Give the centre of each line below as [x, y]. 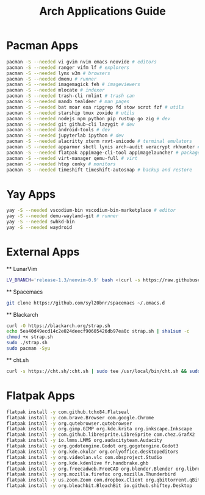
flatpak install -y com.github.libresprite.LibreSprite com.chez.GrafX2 [101, 435]
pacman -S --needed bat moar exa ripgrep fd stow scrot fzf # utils [95, 107]
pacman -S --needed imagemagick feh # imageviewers [73, 85]
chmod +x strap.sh [30, 337]
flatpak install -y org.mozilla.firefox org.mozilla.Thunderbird [91, 474]
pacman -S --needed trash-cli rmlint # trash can [71, 96]
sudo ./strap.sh [27, 343]
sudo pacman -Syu [28, 349]
